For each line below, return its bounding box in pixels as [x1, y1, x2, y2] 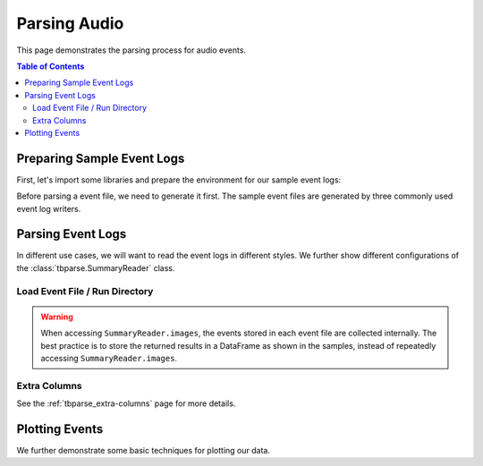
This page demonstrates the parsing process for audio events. [16, 45, 246, 55]
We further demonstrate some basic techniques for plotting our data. [16, 445, 270, 456]
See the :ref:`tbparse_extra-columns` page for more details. [16, 398, 236, 409]
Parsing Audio [16, 13, 124, 33]
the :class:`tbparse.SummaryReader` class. [16, 262, 175, 273]
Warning [40, 311, 73, 322]
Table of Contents [16, 61, 85, 72]
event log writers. [16, 203, 81, 214]
